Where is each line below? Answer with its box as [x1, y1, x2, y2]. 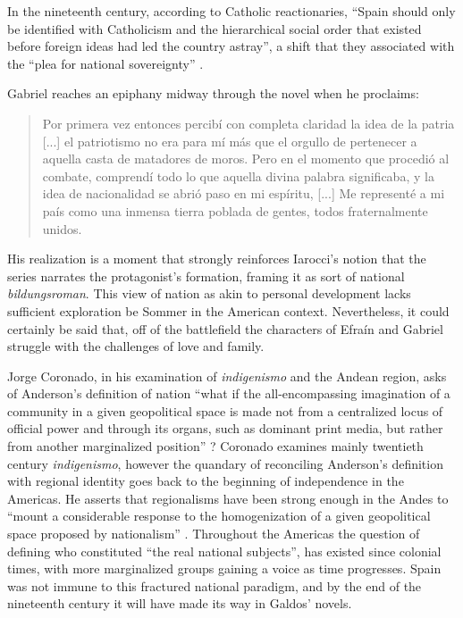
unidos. [42, 219, 82, 238]
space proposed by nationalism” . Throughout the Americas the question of [7, 524, 420, 543]
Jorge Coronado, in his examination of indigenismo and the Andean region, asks [7, 366, 447, 385]
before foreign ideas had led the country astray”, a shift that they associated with [7, 37, 455, 55]
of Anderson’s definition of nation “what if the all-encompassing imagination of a [7, 384, 450, 403]
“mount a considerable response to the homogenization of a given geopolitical [7, 506, 431, 525]
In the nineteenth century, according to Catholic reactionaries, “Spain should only [7, 2, 456, 20]
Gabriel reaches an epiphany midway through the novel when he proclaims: [7, 84, 419, 103]
